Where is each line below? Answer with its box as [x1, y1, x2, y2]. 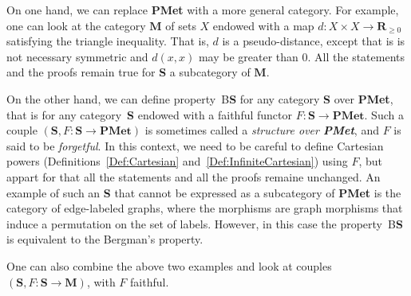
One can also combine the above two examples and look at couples [6, 257, 332, 274]
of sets [165, 17, 196, 33]
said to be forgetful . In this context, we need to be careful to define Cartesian [6, 137, 384, 154]
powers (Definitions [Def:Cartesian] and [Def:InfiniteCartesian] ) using [6, 153, 348, 169]
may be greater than [198, 48, 298, 64]
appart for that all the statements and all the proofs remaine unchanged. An [6, 168, 381, 185]
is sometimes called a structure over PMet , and [144, 122, 379, 138]
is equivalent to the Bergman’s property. [6, 231, 204, 247]
